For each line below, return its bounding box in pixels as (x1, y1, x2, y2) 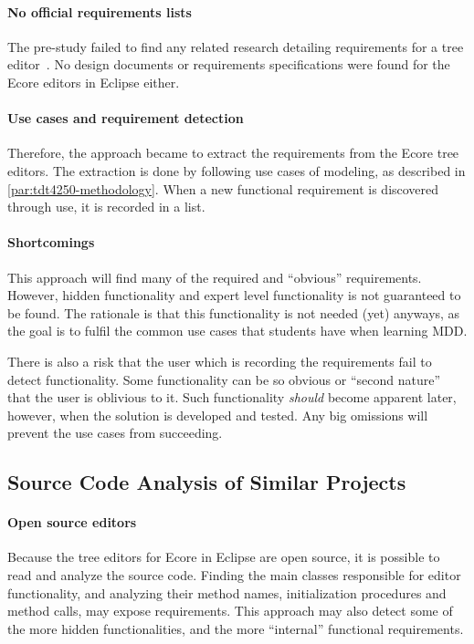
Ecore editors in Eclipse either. (7, 72, 180, 91)
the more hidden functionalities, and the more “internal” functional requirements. (7, 618, 464, 638)
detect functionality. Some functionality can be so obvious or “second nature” (7, 369, 440, 389)
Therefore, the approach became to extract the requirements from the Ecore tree (7, 143, 459, 162)
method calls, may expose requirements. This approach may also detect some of (7, 601, 453, 620)
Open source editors (7, 513, 137, 532)
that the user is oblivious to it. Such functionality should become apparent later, (7, 388, 457, 407)
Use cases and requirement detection (7, 109, 244, 128)
